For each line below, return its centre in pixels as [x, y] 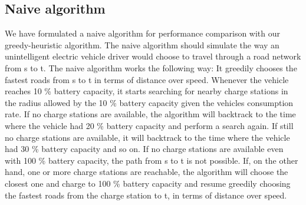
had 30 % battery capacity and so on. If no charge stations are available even [144, 149]
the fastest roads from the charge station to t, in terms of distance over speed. [146, 195]
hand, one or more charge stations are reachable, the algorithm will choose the [147, 172]
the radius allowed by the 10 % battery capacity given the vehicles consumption [149, 102]
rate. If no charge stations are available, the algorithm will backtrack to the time [150, 114]
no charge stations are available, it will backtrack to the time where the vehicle [147, 137]
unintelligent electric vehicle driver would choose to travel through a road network [153, 56]
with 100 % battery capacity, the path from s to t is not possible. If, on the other [152, 160]
